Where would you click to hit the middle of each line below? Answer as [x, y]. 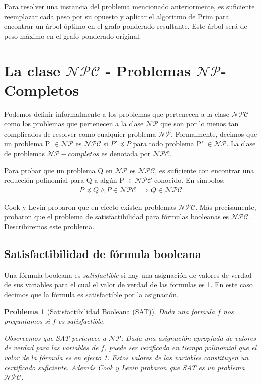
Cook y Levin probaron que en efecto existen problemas [90, 207]
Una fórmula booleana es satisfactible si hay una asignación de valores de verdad [128, 274]
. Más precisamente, [226, 207]
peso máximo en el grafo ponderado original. [73, 35]
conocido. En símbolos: [190, 180]
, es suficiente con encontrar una [205, 170]
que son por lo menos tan [200, 124]
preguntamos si [27, 321]
